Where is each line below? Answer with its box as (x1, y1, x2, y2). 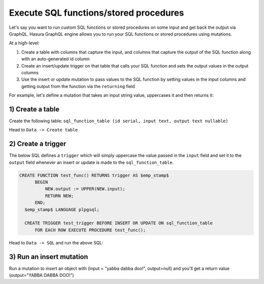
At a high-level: (9, 40, 40, 46)
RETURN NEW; (44, 193, 74, 198)
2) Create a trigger (9, 140, 66, 148)
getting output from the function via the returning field (21, 83, 135, 89)
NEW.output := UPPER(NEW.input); (44, 186, 126, 192)
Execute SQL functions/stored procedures (9, 7, 184, 18)
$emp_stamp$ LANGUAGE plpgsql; (24, 207, 100, 212)
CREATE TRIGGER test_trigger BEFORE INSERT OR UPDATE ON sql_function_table (24, 220, 213, 226)
